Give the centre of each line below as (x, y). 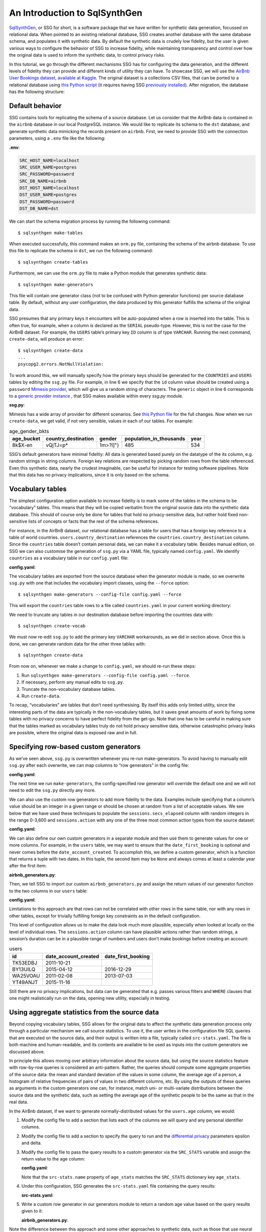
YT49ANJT (25, 982)
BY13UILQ (24, 969)
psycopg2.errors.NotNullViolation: (61, 364)
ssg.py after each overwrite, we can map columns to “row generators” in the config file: (99, 765)
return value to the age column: (53, 1159)
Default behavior (35, 106)
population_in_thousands (155, 439)
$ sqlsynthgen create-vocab (52, 626)
